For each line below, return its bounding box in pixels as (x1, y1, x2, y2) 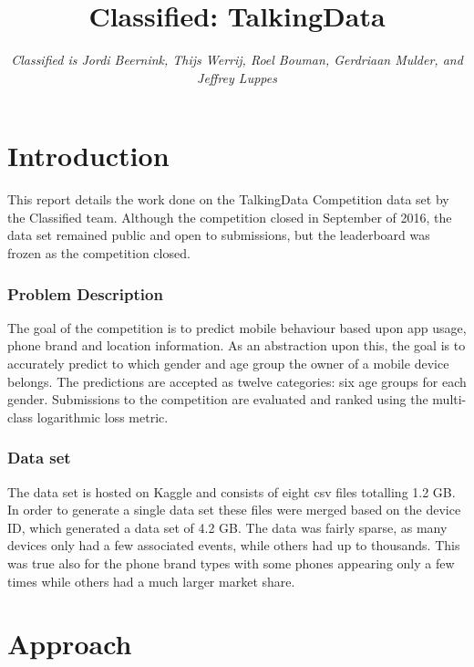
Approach (7, 625, 132, 662)
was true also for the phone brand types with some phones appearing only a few (7, 554, 455, 572)
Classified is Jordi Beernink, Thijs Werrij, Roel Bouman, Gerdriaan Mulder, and (11, 50, 463, 69)
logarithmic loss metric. (36, 407, 169, 426)
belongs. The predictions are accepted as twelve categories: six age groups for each (7, 371, 467, 391)
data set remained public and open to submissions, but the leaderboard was (7, 225, 430, 245)
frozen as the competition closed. (7, 244, 191, 263)
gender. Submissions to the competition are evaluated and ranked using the (7, 390, 428, 409)
